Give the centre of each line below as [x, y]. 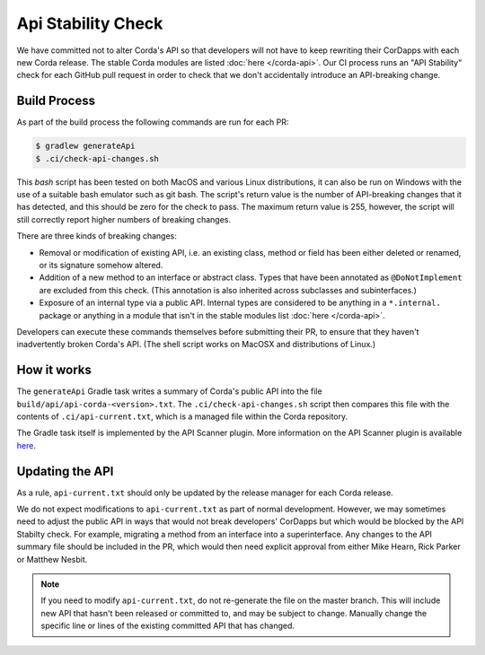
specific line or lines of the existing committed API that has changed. [168, 626]
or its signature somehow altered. [101, 265]
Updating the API [65, 471]
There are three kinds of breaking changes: [97, 236]
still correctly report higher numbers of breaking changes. [123, 219]
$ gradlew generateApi [85, 146]
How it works [54, 370]
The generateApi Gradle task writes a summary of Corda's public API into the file [169, 391]
